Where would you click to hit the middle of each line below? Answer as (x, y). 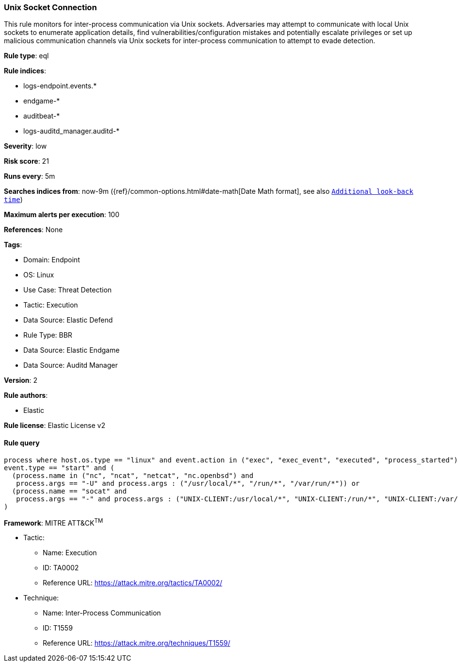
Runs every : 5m (30, 176)
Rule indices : (25, 71)
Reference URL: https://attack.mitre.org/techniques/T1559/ (137, 643)
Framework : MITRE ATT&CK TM (54, 522)
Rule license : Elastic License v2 (55, 426)
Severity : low (25, 146)
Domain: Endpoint (52, 260)
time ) (13, 200)
